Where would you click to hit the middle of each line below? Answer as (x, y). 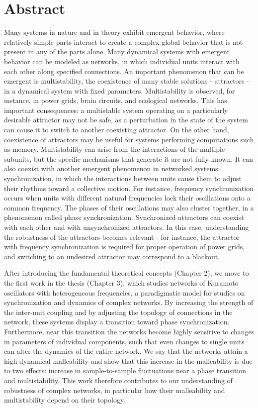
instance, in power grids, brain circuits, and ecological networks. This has (116, 100)
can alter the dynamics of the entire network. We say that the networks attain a (126, 351)
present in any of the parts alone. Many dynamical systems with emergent (117, 51)
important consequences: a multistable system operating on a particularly (116, 110)
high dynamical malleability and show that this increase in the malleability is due (128, 360)
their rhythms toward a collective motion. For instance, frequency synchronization (129, 188)
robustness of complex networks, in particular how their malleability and (115, 390)
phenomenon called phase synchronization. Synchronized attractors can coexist (124, 217)
